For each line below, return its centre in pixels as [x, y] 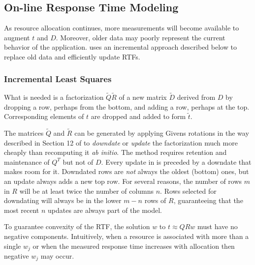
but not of [78, 162]
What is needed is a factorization [54, 97]
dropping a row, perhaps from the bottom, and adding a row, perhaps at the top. [127, 106]
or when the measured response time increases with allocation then [134, 246]
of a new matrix [143, 97]
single [13, 246]
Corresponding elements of [44, 116]
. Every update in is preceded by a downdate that [176, 162]
